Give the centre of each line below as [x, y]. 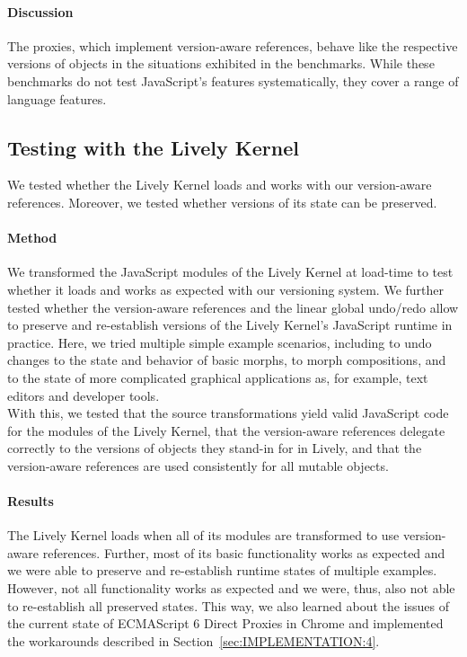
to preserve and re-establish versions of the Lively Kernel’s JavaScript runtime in [230, 325]
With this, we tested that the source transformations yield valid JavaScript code [228, 413]
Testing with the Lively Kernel [153, 147]
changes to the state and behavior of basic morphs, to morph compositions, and [227, 360]
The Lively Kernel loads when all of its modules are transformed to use [203, 535]
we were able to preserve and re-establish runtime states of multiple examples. [222, 570]
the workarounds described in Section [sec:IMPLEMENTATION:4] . [194, 640]
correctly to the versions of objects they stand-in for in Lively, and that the [215, 448]
